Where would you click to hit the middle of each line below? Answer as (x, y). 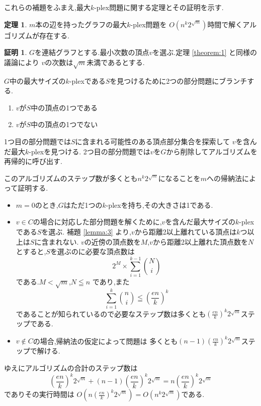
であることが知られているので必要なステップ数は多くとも (111, 313)
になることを (179, 178)
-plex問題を (149, 24)
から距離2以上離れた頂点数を (201, 241)
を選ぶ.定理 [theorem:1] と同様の (205, 52)
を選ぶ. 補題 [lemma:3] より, (86, 232)
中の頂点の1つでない (64, 124)
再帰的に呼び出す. (33, 161)
